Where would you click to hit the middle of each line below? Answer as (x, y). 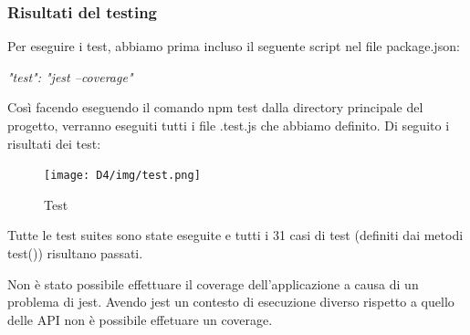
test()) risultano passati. (75, 253)
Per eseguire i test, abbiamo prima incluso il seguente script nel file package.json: (234, 46)
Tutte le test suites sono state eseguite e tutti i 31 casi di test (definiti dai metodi (235, 235)
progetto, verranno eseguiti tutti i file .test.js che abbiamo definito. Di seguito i (229, 125)
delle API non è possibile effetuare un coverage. (140, 319)
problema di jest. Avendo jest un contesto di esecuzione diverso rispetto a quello (231, 302)
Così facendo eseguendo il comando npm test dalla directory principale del (215, 107)
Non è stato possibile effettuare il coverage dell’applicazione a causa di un (213, 283)
